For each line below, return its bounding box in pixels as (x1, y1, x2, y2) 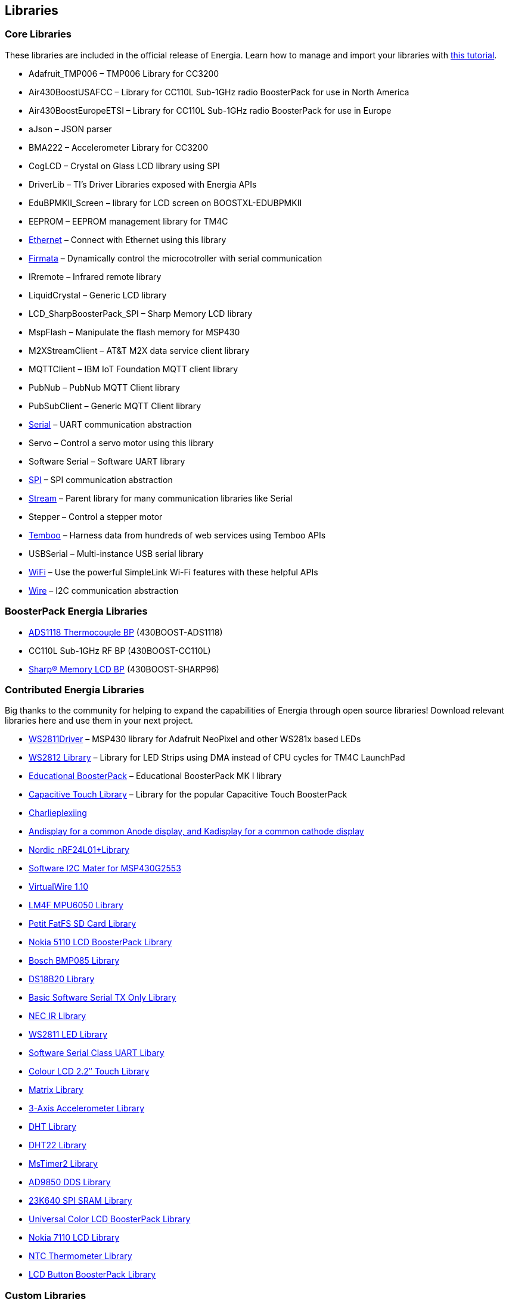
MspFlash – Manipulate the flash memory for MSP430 (29, 326, 240, 337)
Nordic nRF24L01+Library (29, 845, 129, 855)
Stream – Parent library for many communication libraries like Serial (29, 493, 293, 503)
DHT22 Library (29, 1140, 86, 1151)
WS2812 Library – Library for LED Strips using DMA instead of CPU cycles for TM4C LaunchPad (29, 752, 405, 763)
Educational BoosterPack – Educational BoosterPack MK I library (29, 771, 282, 781)
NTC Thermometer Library (29, 1251, 132, 1261)
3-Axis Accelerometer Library (29, 1103, 145, 1114)
